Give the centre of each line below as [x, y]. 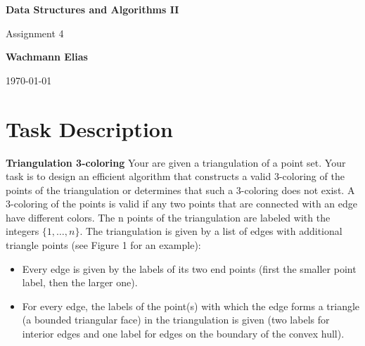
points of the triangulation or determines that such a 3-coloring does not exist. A [180, 190]
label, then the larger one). [80, 282]
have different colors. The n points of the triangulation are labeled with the [168, 217]
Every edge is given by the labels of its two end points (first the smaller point [189, 268]
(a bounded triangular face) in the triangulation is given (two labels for [176, 320]
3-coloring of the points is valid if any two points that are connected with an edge [182, 204]
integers [23, 231]
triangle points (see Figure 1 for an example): [103, 245]
